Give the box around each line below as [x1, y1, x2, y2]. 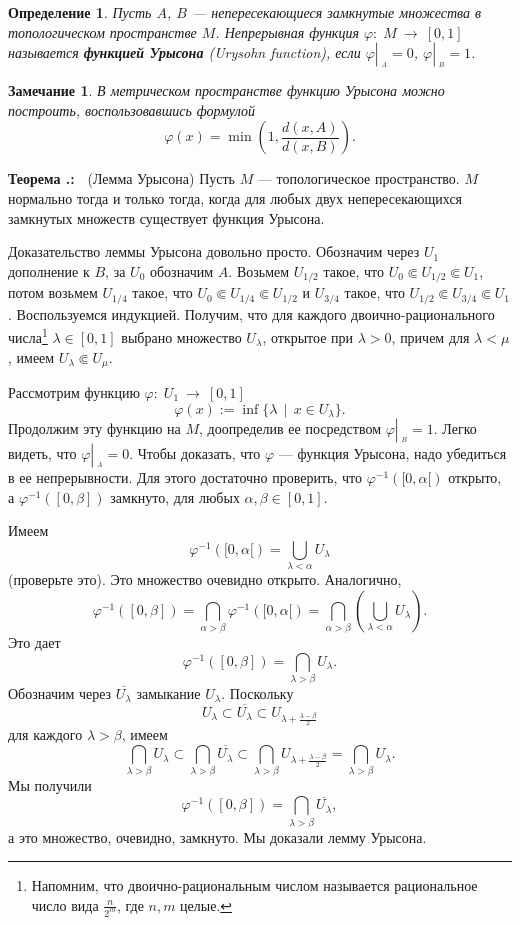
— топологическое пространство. [257, 168, 460, 189]
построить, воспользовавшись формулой [8, 99, 255, 120]
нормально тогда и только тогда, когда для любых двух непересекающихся [8, 187, 463, 208]
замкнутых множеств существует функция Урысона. [8, 207, 325, 228]
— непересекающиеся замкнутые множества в [191, 2, 482, 22]
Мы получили [8, 775, 92, 796]
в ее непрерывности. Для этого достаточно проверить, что [8, 467, 362, 487]
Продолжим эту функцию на [8, 418, 181, 438]
